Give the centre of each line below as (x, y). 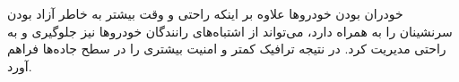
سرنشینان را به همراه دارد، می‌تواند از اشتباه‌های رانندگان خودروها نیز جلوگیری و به (230, 31)
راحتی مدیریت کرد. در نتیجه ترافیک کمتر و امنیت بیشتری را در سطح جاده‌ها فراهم (227, 49)
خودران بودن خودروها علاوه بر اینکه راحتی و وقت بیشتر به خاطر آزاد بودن (205, 13)
